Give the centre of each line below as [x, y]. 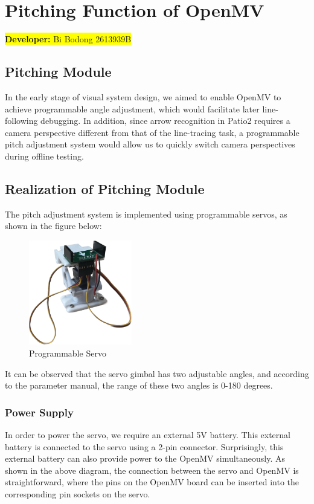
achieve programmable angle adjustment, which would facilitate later [132, 108]
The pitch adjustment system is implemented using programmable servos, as [146, 214]
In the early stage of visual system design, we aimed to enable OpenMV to [143, 96]
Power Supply [39, 412]
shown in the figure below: [53, 226]
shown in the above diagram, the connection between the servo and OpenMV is [152, 470]
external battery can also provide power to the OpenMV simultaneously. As [145, 458]
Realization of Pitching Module [105, 188]
